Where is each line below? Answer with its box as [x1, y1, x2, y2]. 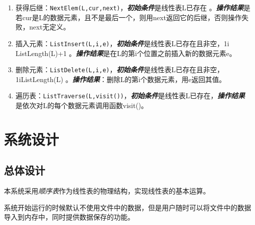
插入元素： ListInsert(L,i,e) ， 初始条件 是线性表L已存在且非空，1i [15, 38, 229, 48]
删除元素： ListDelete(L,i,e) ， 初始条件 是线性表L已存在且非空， [15, 64, 224, 75]
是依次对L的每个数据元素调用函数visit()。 [15, 100, 148, 110]
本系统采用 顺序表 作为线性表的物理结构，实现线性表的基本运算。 [4, 186, 210, 196]
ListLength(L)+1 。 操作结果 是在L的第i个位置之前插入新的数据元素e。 [15, 48, 236, 58]
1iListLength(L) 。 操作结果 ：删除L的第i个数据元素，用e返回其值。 [15, 74, 226, 84]
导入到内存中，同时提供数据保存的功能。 [4, 212, 134, 222]
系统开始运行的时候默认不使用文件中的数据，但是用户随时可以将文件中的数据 [4, 202, 251, 212]
